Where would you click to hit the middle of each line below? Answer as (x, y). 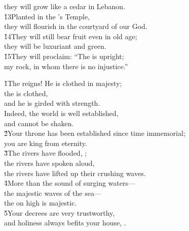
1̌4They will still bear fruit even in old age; (71, 36)
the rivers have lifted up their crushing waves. (75, 173)
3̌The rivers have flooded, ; (46, 153)
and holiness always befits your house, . (65, 223)
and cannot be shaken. (39, 123)
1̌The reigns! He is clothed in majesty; (63, 83)
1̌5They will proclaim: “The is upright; (64, 56)
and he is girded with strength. (52, 103)
